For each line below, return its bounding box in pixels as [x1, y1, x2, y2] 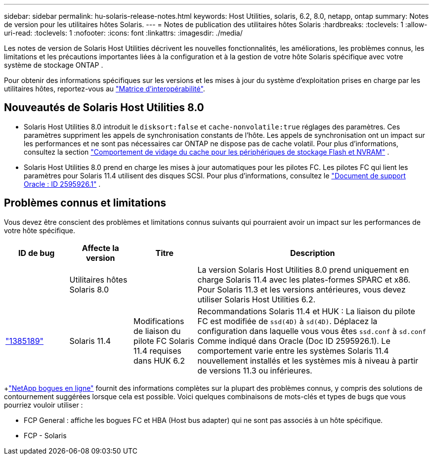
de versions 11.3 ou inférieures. [197, 365, 312, 376]
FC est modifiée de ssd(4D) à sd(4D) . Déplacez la [197, 316, 378, 326]
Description [290, 248, 335, 258]
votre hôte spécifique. [4, 226, 76, 235]
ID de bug [18, 248, 55, 258]
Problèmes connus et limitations [4, 197, 167, 209]
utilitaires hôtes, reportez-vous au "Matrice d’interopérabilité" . [4, 84, 205, 93]
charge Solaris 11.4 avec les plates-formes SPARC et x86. [197, 274, 411, 285]
